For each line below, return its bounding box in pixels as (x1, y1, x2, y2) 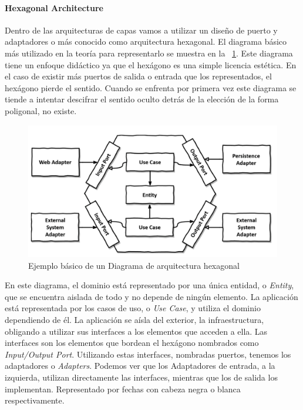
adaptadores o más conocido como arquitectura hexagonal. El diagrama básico (5, 35, 287, 48)
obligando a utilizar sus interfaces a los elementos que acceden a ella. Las (5, 325, 268, 337)
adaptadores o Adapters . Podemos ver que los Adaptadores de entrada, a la (5, 359, 275, 372)
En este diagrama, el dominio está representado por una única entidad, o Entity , (5, 279, 294, 291)
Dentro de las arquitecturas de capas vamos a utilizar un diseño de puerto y (5, 24, 278, 36)
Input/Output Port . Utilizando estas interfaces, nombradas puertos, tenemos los (5, 348, 291, 360)
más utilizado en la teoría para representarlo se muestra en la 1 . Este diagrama (5, 46, 293, 59)
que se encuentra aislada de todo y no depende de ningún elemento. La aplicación (5, 290, 298, 302)
